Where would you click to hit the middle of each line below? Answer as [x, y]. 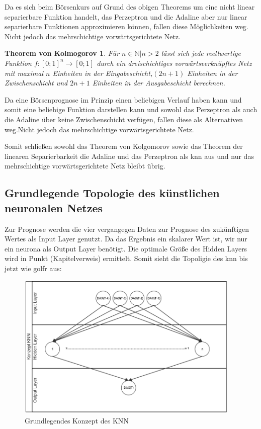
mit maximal [24, 73]
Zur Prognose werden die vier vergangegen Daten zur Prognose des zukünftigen [127, 229]
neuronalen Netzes [54, 207]
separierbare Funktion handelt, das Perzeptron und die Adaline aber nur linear [126, 16]
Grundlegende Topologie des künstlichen [112, 193]
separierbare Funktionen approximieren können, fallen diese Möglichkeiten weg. [126, 26]
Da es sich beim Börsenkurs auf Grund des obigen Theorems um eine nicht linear [130, 7]
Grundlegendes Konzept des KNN [77, 420]
